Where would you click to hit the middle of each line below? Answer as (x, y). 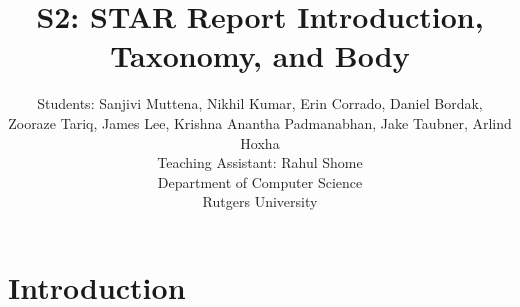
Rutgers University (260, 201)
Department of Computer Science (260, 181)
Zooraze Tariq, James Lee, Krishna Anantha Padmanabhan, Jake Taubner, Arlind (260, 122)
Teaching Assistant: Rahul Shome (260, 162)
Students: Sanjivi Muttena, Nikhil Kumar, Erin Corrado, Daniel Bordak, (260, 103)
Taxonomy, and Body (260, 55)
